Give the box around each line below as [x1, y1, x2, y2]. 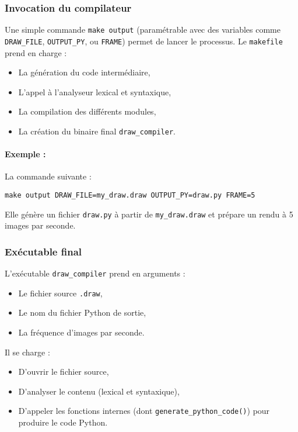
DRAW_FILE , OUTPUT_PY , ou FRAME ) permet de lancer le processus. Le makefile [5, 34, 283, 47]
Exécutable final [5, 244, 82, 258]
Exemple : [5, 148, 46, 160]
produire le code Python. [18, 416, 108, 428]
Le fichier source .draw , [18, 286, 103, 299]
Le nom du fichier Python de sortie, [18, 306, 146, 319]
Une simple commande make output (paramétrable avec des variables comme [5, 23, 281, 36]
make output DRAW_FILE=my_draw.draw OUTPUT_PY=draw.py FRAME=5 [5, 191, 255, 199]
